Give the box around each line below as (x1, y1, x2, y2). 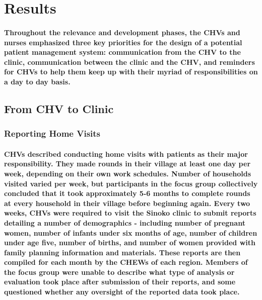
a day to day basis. (4, 76, 71, 86)
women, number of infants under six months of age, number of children (4, 227, 257, 238)
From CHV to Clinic (4, 101, 114, 116)
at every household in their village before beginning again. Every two (4, 197, 250, 208)
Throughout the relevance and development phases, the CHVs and (4, 27, 240, 37)
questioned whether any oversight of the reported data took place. (4, 286, 240, 297)
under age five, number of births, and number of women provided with (4, 237, 255, 248)
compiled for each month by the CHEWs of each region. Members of (4, 257, 248, 267)
